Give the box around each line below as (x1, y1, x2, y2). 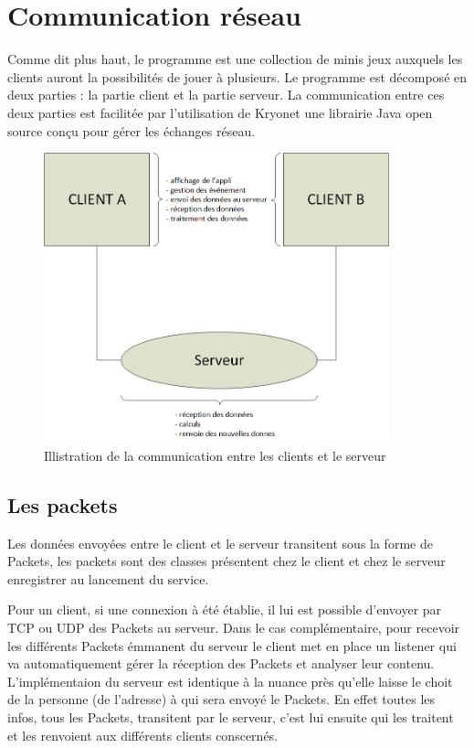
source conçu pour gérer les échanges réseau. (7, 121, 256, 140)
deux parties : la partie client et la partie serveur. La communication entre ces (7, 85, 445, 104)
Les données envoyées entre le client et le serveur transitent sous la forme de (7, 533, 433, 552)
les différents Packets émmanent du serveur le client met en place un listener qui (7, 636, 457, 655)
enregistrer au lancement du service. (7, 569, 209, 588)
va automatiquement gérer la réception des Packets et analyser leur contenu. (7, 654, 435, 673)
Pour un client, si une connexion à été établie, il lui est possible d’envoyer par (7, 600, 442, 619)
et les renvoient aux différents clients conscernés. (7, 725, 279, 744)
